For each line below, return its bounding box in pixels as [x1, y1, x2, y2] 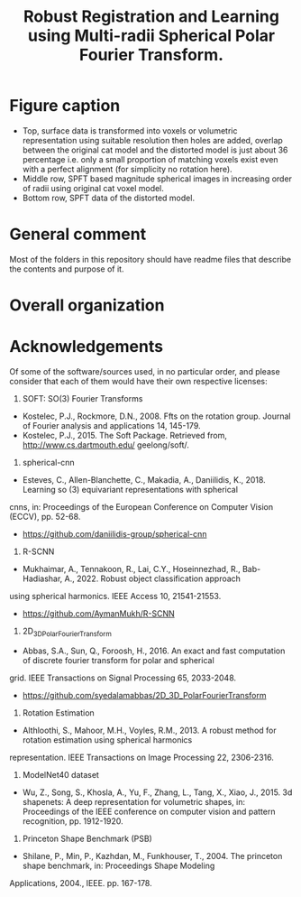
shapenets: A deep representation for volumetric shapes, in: [22, 796, 246, 807]
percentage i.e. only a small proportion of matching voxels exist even [22, 153, 278, 164]
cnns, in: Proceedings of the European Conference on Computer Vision [9, 502, 273, 512]
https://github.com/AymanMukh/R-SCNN [22, 608, 176, 619]
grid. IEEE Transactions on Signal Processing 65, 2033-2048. [9, 672, 237, 683]
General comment [9, 224, 147, 245]
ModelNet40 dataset [22, 769, 99, 780]
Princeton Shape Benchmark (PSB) [22, 833, 153, 844]
